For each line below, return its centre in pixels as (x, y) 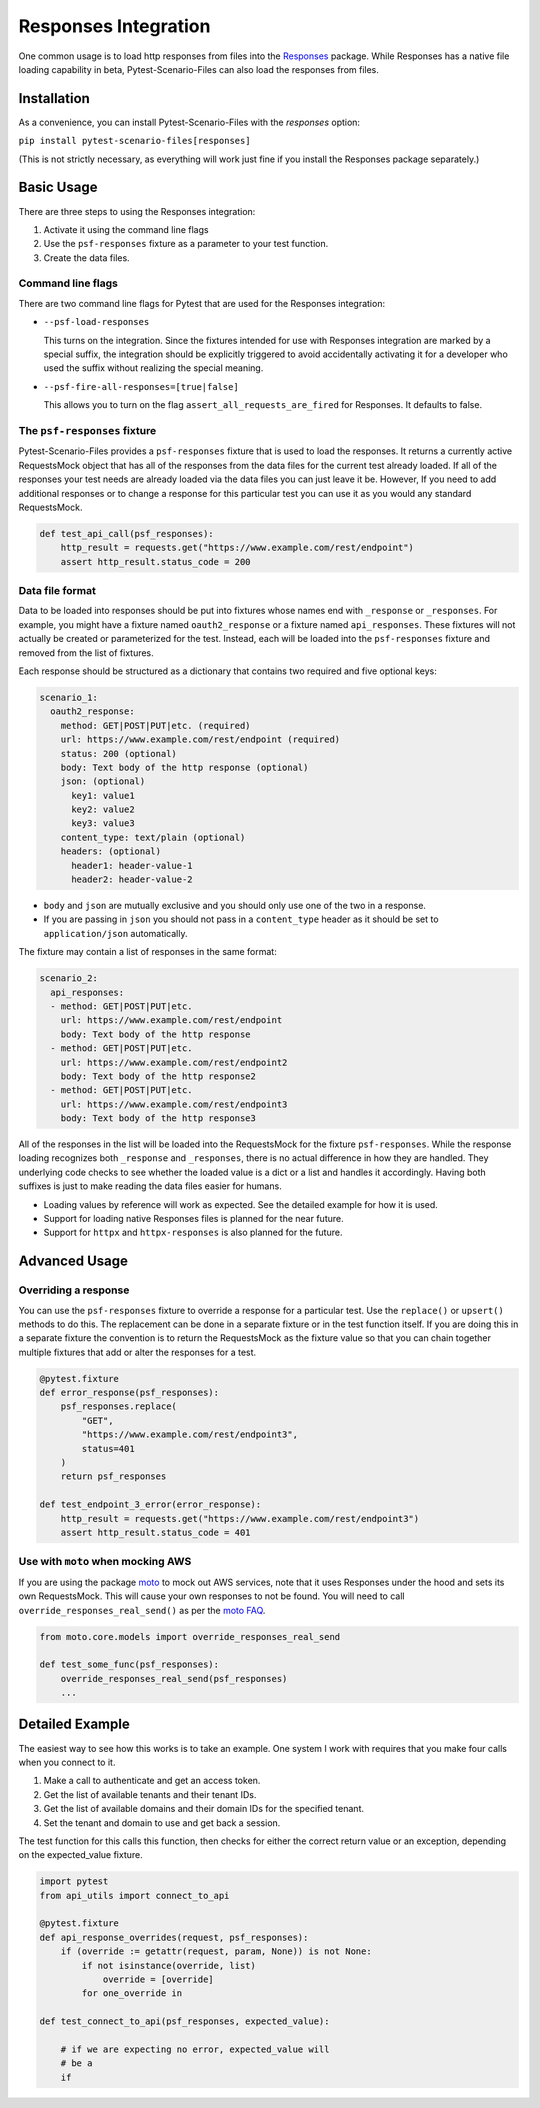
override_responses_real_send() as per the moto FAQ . (142, 1610)
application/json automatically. (116, 933)
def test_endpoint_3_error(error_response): (150, 1504)
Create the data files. (86, 257)
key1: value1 (103, 795)
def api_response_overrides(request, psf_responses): (174, 1937)
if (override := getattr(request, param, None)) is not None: (216, 1951)
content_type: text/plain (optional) (153, 837)
